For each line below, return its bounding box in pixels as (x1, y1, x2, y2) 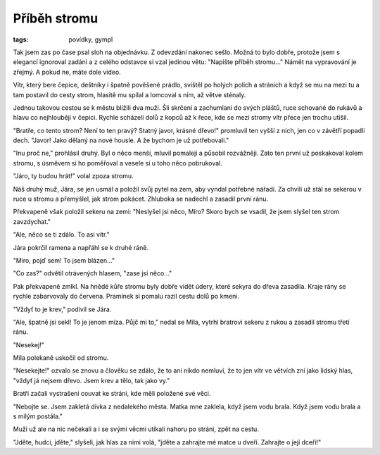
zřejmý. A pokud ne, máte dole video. (13, 68, 121, 76)
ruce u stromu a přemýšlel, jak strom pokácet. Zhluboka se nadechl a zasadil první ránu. (13, 194, 269, 204)
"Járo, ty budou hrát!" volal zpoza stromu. (13, 172, 134, 180)
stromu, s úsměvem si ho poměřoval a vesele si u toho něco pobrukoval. (13, 158, 223, 167)
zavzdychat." (13, 217, 51, 225)
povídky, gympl (68, 35, 113, 44)
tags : (13, 35, 29, 44)
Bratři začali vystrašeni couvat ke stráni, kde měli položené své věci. (13, 389, 211, 398)
